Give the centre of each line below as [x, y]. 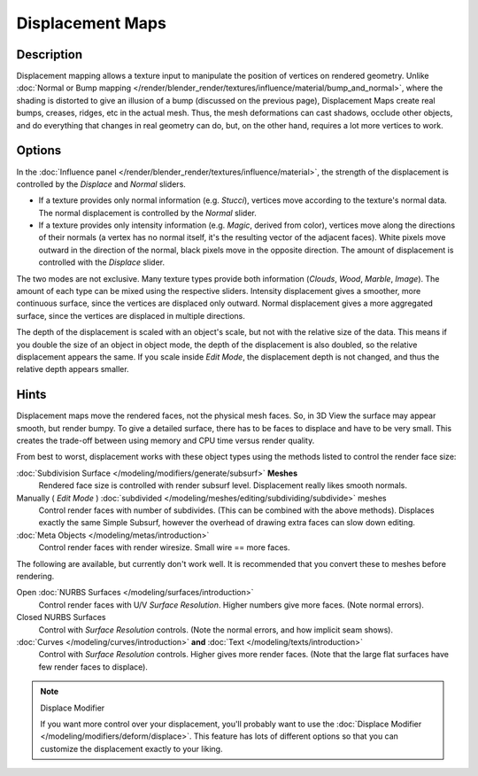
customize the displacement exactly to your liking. [131, 749]
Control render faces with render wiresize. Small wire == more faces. [164, 547]
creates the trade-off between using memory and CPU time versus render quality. [166, 441]
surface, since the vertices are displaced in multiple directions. [131, 315]
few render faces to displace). [93, 667]
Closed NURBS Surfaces [61, 617]
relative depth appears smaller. [73, 369]
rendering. [35, 576]
